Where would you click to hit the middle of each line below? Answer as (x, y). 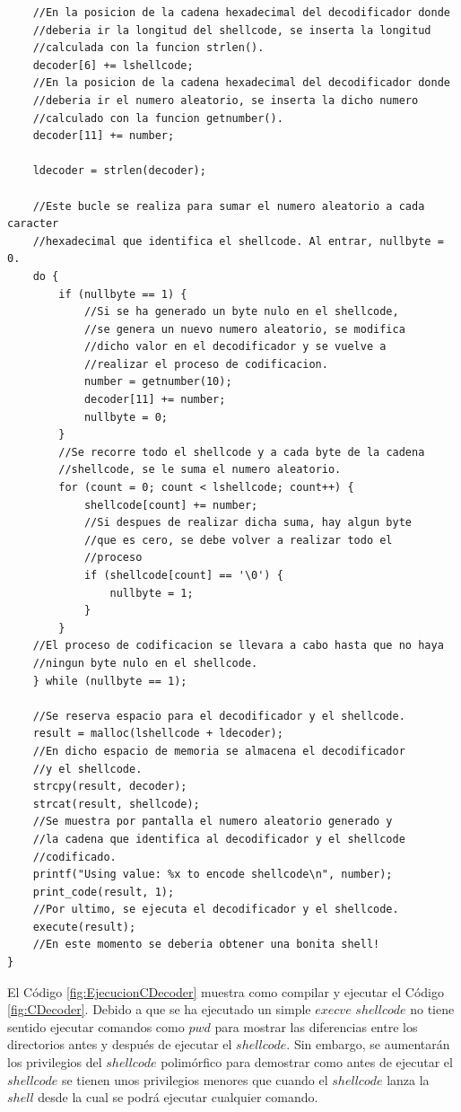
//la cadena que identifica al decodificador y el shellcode (219, 839)
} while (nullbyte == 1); (110, 681)
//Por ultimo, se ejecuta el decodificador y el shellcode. (216, 910)
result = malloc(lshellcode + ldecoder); (158, 734)
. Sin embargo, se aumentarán (368, 1044)
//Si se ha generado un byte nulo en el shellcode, (241, 312)
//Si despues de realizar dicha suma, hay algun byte (248, 523)
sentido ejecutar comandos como (96, 1026)
